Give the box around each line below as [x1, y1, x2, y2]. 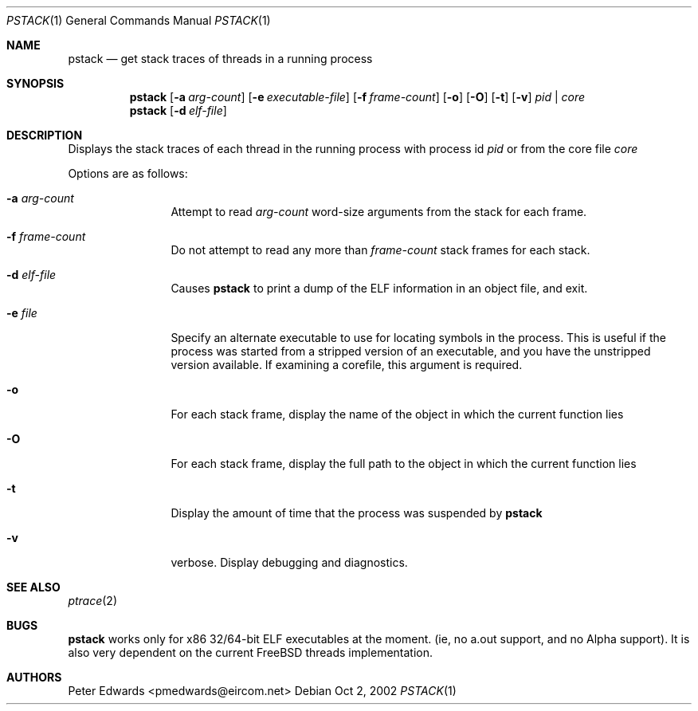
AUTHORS [6, 670, 62, 684]
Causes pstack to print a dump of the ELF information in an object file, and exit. [171, 281, 588, 295]
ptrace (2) [68, 594, 118, 607]
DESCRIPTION [6, 128, 83, 142]
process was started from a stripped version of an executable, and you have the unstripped [171, 344, 651, 358]
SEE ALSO [6, 580, 61, 594]
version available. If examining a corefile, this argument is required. [171, 358, 523, 371]
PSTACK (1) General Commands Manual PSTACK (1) [6, 14, 271, 27]
